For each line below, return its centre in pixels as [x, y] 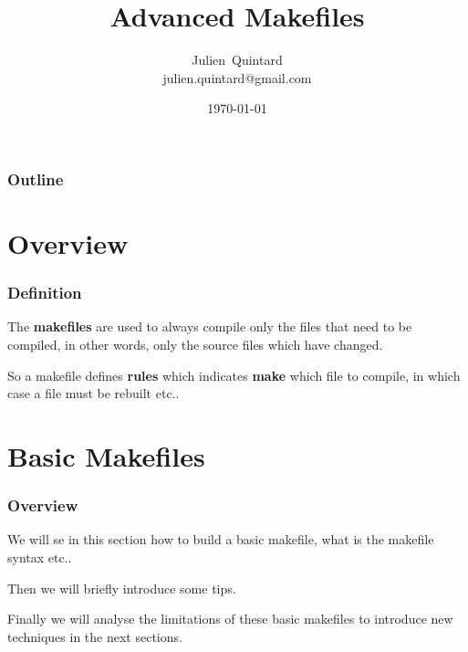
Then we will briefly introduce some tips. [122, 588]
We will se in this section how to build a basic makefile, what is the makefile [221, 539]
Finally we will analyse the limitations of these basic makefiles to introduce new [230, 619]
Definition [45, 293]
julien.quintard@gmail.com [237, 77]
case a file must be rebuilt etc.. [94, 393]
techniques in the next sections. [95, 636]
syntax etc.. [40, 557]
